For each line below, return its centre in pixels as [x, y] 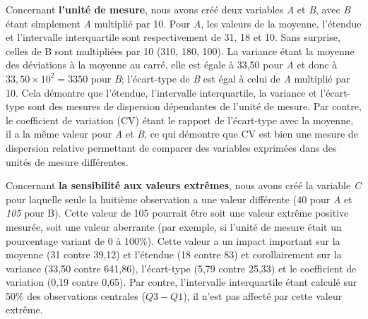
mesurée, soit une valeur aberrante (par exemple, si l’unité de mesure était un [174, 226]
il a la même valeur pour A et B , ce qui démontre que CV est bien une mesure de [182, 134]
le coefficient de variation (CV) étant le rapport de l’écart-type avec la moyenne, [180, 120]
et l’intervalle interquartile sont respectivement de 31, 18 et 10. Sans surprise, [173, 37]
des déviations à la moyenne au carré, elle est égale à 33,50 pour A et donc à [172, 65]
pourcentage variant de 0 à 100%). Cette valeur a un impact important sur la [173, 240]
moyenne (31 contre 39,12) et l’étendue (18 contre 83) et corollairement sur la [174, 254]
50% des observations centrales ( [76, 295]
